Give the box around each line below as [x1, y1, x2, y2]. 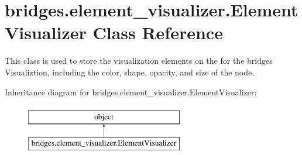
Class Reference [92, 20, 223, 44]
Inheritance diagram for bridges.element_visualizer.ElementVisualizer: [5, 85, 257, 98]
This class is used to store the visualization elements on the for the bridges [5, 54, 273, 67]
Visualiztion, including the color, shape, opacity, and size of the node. [5, 66, 255, 78]
